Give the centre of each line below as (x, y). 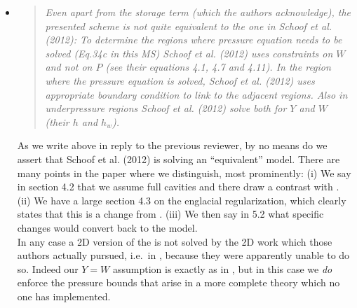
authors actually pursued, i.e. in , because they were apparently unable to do (183, 255)
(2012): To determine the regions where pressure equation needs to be (194, 40)
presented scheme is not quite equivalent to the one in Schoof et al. (189, 26)
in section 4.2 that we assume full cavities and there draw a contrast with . (178, 187)
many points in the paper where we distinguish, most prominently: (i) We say (184, 173)
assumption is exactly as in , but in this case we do (222, 268)
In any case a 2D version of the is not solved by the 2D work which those (175, 241)
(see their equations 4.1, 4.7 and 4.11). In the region (218, 67)
